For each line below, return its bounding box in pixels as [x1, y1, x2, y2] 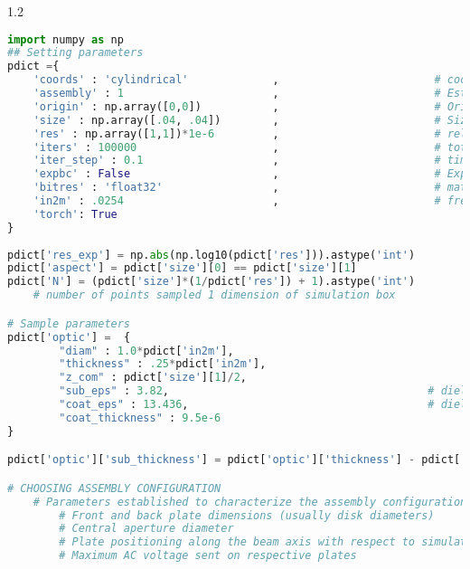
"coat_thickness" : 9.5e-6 [59, 411, 221, 424]
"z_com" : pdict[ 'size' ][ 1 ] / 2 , [59, 371, 247, 384]
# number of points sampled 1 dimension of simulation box [33, 289, 396, 302]
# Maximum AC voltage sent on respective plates [59, 549, 357, 563]
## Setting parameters [7, 46, 144, 60]
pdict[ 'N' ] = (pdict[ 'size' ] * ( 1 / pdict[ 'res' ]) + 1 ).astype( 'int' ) [7, 275, 416, 289]
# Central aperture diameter [59, 522, 234, 536]
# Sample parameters [7, 317, 131, 330]
